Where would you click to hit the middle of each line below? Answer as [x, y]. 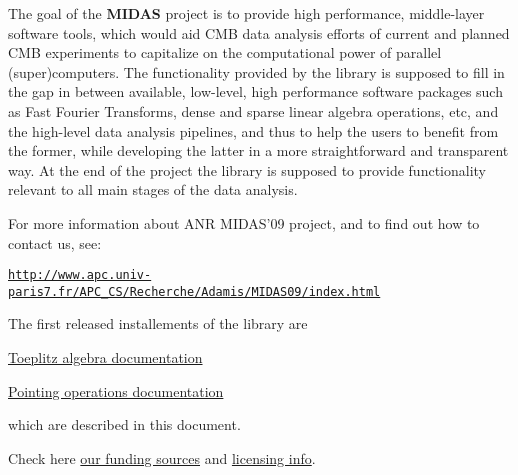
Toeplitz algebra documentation [105, 357]
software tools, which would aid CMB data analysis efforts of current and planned [259, 32]
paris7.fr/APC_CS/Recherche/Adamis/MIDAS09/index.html [194, 291]
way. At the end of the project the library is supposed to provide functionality [247, 169]
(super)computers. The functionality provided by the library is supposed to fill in [256, 71]
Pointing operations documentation [116, 390]
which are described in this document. [124, 424]
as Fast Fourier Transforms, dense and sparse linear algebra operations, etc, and [253, 110]
